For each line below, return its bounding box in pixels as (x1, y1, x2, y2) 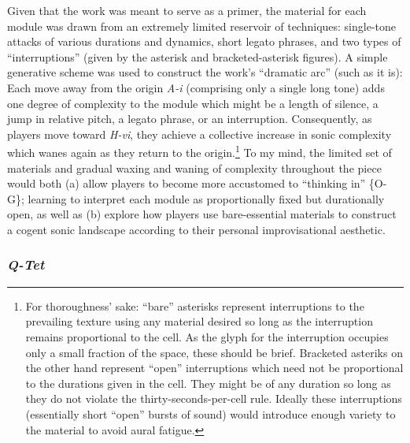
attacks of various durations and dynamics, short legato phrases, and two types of (7, 33, 401, 50)
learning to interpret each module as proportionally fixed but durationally (28, 190, 385, 207)
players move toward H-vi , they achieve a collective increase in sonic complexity (7, 125, 392, 142)
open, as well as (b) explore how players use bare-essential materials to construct (7, 206, 397, 222)
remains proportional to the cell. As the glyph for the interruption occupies (25, 328, 389, 344)
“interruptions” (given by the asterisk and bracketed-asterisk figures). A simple (7, 48, 388, 65)
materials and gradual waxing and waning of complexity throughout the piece (7, 159, 382, 176)
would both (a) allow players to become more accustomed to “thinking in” (7, 175, 366, 192)
